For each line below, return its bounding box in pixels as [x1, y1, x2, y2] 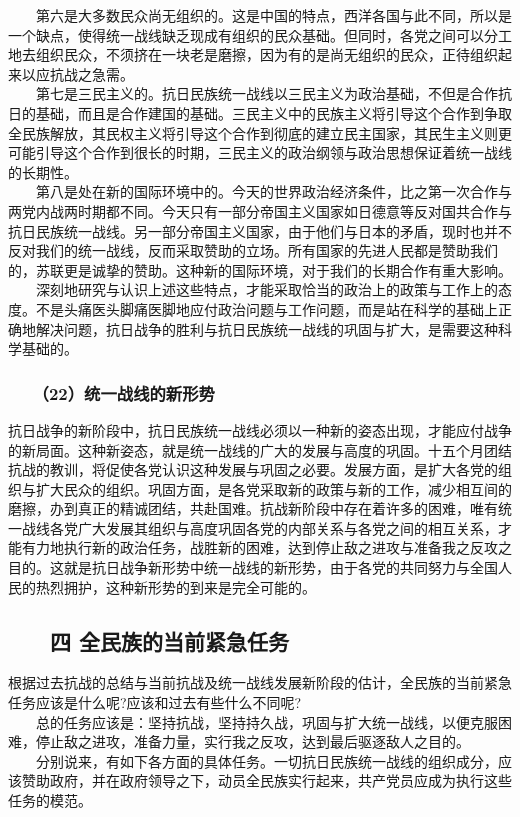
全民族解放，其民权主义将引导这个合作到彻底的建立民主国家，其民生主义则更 [8, 122, 512, 143]
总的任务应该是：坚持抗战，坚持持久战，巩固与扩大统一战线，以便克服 [35, 711, 498, 732]
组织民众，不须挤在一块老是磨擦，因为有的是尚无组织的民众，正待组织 [35, 44, 498, 65]
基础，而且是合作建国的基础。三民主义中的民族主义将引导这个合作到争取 [35, 102, 512, 123]
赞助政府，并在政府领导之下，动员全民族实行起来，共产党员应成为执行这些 [21, 770, 512, 791]
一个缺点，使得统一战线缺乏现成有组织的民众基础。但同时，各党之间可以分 [8, 24, 498, 45]
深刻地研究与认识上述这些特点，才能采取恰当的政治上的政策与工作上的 [35, 279, 498, 300]
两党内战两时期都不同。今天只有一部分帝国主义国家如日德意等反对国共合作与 [8, 200, 512, 221]
